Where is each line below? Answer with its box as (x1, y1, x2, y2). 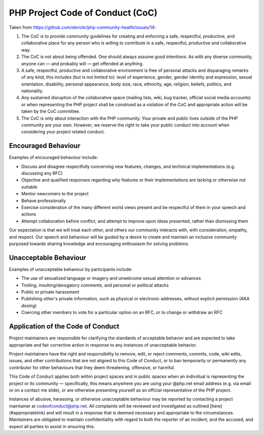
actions (21, 211, 36, 217)
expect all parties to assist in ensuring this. (9, 423, 95, 429)
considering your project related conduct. (21, 129, 105, 135)
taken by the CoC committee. (21, 108, 80, 114)
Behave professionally (21, 198, 66, 204)
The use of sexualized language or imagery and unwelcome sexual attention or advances (21, 275, 201, 281)
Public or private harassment (21, 289, 80, 295)
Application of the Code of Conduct (9, 322, 120, 331)
